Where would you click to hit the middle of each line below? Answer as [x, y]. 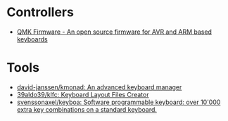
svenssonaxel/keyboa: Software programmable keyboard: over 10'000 [119, 102]
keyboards [32, 39]
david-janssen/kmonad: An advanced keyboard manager [99, 87]
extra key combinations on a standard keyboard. [87, 109]
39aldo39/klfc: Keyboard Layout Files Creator [83, 94]
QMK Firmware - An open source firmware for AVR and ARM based [114, 32]
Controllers [40, 12]
